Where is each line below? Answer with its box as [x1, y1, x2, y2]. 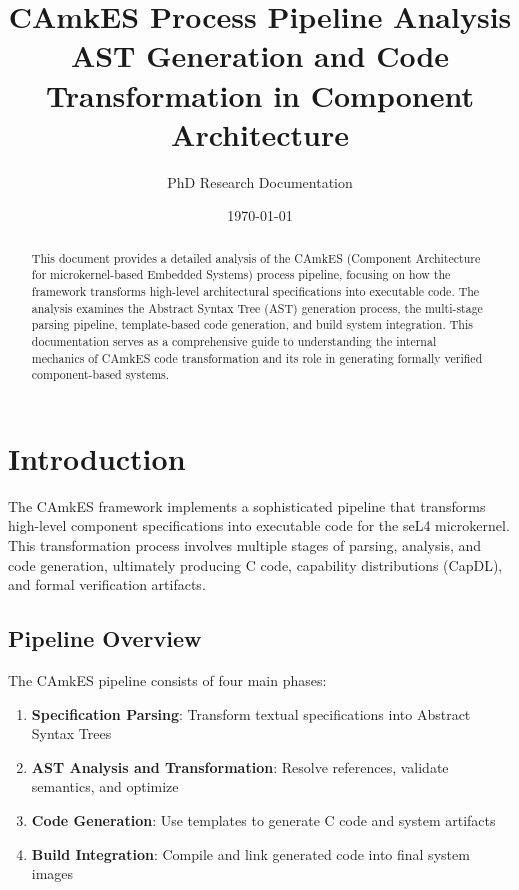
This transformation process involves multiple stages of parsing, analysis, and [8, 535, 482, 556]
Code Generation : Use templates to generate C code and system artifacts [31, 810, 496, 830]
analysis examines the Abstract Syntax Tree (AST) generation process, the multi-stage [31, 299, 483, 316]
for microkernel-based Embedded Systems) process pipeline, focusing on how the [31, 266, 451, 283]
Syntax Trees [31, 723, 112, 744]
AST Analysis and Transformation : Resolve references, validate [31, 756, 449, 777]
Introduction [8, 437, 186, 478]
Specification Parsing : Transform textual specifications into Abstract [31, 703, 471, 724]
